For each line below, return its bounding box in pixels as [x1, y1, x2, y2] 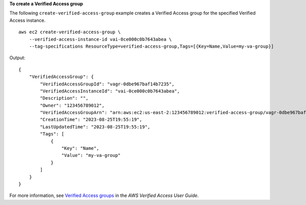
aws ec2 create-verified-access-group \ [18, 29, 121, 35]
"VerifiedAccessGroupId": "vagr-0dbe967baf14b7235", [40, 81, 174, 87]
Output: [9, 55, 25, 61]
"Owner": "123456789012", [40, 102, 105, 108]
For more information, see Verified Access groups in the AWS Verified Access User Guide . [9, 192, 199, 199]
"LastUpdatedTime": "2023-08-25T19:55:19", [40, 124, 150, 130]
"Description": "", [40, 95, 89, 101]
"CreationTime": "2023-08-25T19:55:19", [40, 117, 142, 123]
